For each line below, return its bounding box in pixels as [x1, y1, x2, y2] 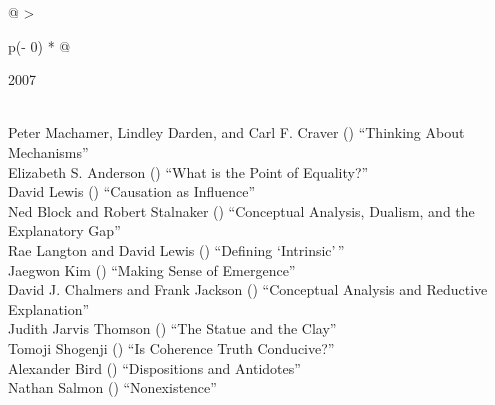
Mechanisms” [8, 141, 89, 162]
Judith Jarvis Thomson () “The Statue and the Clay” [8, 318, 337, 339]
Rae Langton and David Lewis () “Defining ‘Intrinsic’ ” [8, 239, 345, 260]
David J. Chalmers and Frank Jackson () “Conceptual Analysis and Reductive [8, 279, 488, 300]
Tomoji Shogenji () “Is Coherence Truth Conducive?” [8, 337, 335, 358]
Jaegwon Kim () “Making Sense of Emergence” [8, 259, 296, 280]
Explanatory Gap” [8, 220, 121, 241]
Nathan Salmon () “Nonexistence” [8, 377, 217, 398]
